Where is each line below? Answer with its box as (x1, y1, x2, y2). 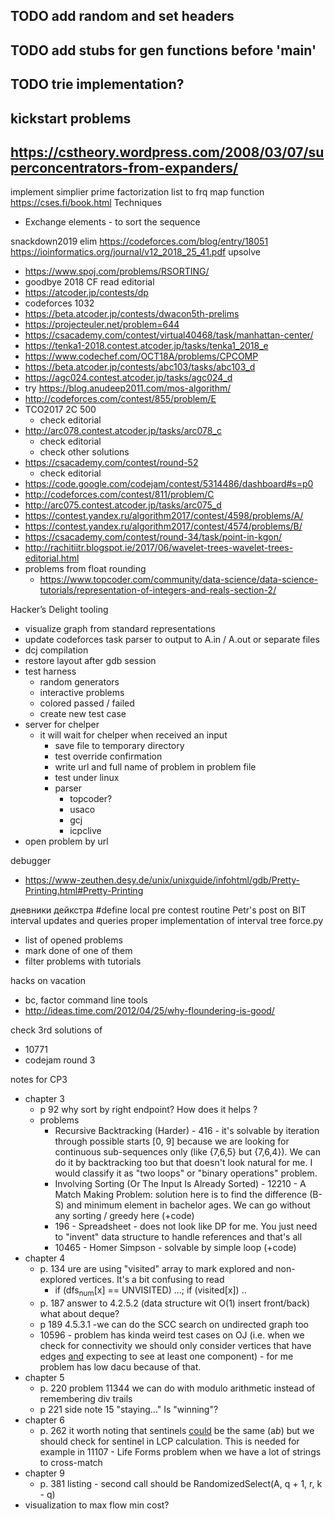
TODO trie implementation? (10, 76, 185, 93)
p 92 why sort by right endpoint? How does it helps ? (39, 1104, 258, 1116)
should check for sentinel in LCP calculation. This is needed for (39, 1435, 300, 1448)
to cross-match (39, 1457, 103, 1469)
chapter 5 (24, 1372, 65, 1384)
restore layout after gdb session (24, 655, 157, 667)
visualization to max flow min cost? (24, 1499, 170, 1511)
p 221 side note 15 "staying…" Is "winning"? (39, 1404, 219, 1416)
